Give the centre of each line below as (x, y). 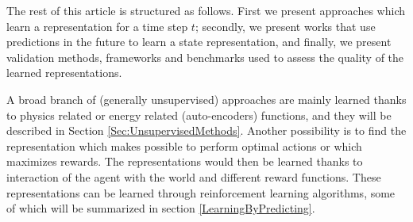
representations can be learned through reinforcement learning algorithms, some (201, 192)
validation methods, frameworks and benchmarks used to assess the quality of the (205, 57)
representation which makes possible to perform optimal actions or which (184, 145)
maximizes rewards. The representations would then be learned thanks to (185, 161)
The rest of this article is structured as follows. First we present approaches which (206, 10)
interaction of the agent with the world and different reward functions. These (194, 176)
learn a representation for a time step (97, 26)
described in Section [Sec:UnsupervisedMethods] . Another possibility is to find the (206, 130)
